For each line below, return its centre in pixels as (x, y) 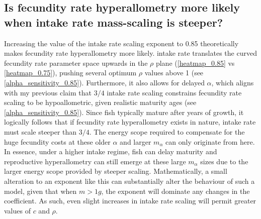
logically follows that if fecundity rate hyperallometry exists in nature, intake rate (130, 122)
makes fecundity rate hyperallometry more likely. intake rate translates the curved (130, 53)
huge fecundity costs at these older (57, 141)
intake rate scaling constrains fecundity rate (174, 92)
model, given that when (40, 191)
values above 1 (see (174, 73)
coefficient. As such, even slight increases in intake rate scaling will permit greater (130, 201)
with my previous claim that (48, 92)
